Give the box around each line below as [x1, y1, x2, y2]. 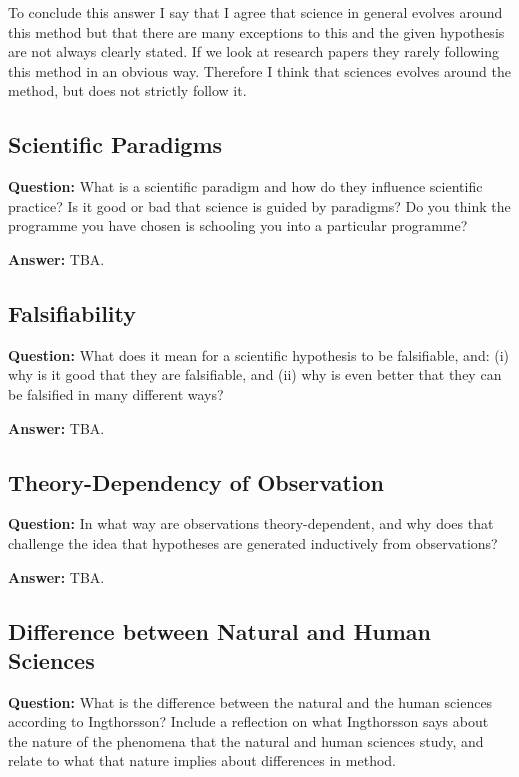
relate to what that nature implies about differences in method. [8, 750, 396, 771]
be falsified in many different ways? [8, 383, 224, 404]
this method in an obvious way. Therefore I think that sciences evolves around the [8, 60, 511, 81]
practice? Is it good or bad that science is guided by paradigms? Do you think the [8, 195, 511, 216]
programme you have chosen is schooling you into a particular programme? [8, 215, 468, 236]
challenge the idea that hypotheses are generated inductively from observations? [8, 532, 498, 553]
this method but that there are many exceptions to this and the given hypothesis [8, 21, 505, 42]
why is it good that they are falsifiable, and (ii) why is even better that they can [8, 364, 502, 385]
